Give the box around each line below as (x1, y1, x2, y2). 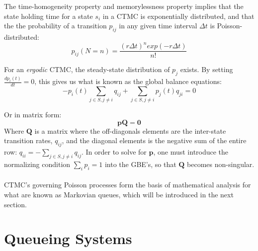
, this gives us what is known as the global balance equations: (34, 76, 222, 86)
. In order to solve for (81, 147, 147, 157)
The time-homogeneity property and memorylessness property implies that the (4, 1, 244, 11)
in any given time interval (119, 20, 197, 31)
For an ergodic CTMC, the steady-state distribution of (4, 64, 170, 75)
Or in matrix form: (4, 109, 62, 120)
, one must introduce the (153, 147, 229, 157)
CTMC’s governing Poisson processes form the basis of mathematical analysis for (4, 179, 251, 190)
